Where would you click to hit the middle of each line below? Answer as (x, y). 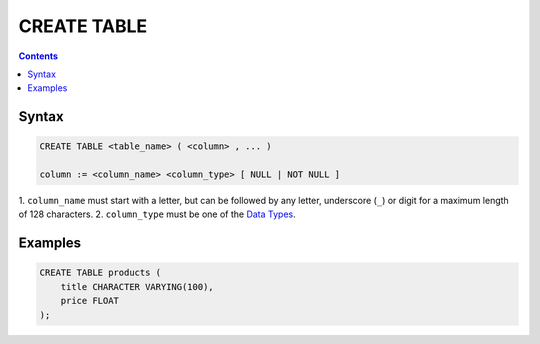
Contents (38, 56)
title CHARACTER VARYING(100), (137, 286)
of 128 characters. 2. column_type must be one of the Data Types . (157, 214)
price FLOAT (90, 301)
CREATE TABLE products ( (100, 273)
